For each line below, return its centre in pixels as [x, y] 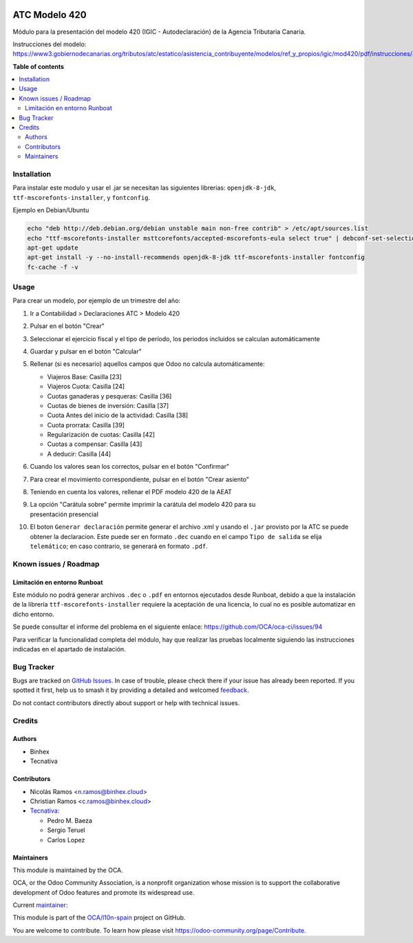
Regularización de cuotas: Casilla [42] [101, 435]
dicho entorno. [34, 614]
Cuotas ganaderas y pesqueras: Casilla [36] [109, 396]
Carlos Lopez [66, 840]
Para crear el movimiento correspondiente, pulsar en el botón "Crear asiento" [139, 479]
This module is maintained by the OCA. [68, 870]
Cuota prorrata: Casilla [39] [86, 425]
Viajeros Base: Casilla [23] [84, 376]
